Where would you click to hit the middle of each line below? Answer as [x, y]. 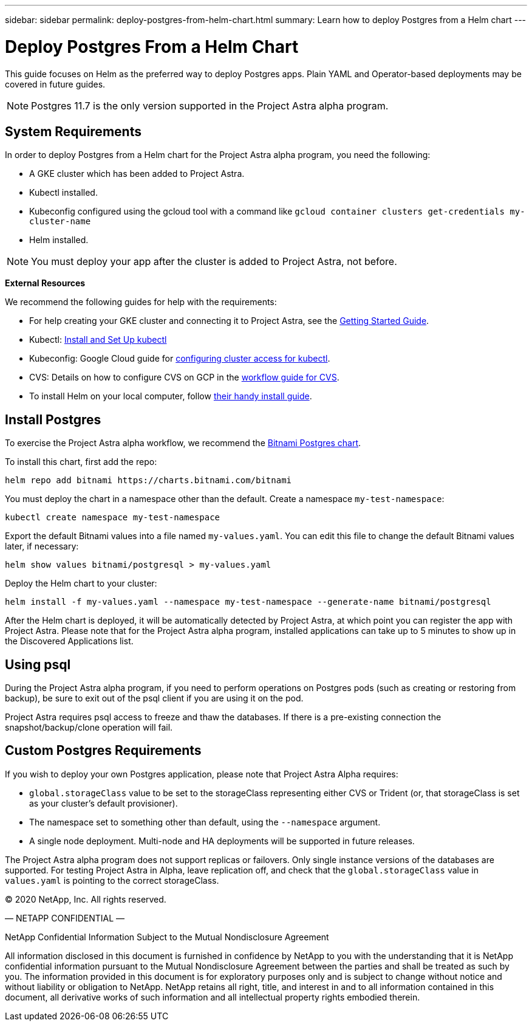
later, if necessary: [42, 546]
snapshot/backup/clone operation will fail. [89, 728]
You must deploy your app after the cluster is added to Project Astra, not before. [214, 262]
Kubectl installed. [63, 193]
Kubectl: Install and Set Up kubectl [98, 340]
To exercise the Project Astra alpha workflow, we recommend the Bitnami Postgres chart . [183, 443]
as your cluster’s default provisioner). [104, 803]
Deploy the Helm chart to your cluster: [81, 584]
